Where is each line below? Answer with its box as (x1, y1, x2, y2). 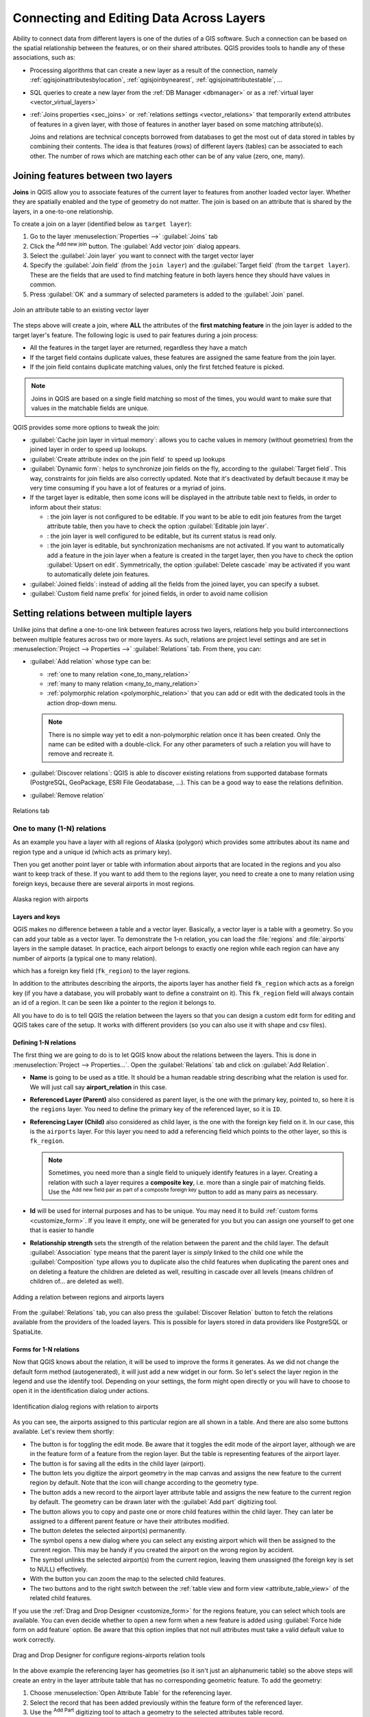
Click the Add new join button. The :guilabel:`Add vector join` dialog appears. (29, 241, 241, 250)
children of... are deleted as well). (29, 1277, 124, 1286)
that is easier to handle (29, 1226, 95, 1234)
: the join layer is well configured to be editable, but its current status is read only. (47, 532, 277, 540)
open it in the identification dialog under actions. (12, 1387, 149, 1395)
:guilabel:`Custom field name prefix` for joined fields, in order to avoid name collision (29, 589, 269, 598)
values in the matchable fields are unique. (31, 404, 149, 412)
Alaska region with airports (12, 895, 89, 903)
